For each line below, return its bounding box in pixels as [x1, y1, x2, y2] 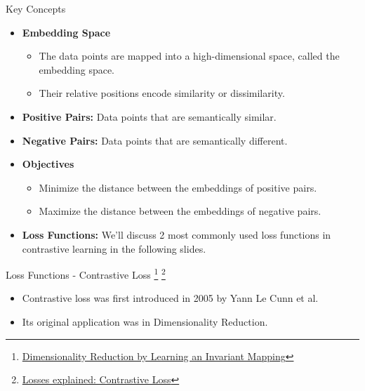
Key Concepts [6, 1, 66, 15]
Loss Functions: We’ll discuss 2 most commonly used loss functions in [22, 227, 331, 241]
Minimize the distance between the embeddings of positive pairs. [39, 180, 317, 194]
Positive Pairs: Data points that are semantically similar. [22, 109, 277, 124]
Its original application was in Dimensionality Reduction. [22, 314, 268, 329]
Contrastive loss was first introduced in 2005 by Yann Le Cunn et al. [22, 291, 319, 305]
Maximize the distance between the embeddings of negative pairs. [39, 204, 321, 218]
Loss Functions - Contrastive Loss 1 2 [6, 265, 166, 281]
